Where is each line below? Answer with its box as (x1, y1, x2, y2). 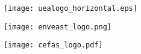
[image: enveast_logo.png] (4, 22, 111, 31)
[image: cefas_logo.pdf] (4, 41, 103, 50)
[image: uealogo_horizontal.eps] (4, 4, 137, 13)
